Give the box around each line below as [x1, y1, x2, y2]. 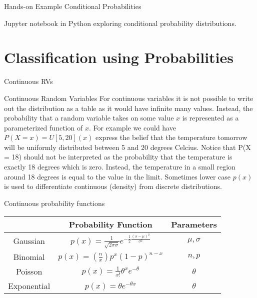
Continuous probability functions [4, 197, 105, 208]
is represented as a [182, 112, 239, 123]
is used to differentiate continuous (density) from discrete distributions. [4, 181, 222, 191]
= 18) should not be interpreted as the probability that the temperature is [4, 151, 232, 162]
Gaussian [13, 235, 45, 247]
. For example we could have [88, 122, 176, 132]
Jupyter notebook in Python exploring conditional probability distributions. [4, 17, 236, 28]
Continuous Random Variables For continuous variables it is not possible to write [4, 92, 253, 103]
